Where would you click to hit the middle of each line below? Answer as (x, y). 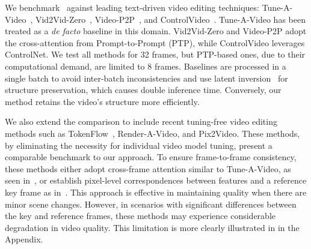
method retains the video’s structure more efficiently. (102, 101)
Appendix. (24, 239)
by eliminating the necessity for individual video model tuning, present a (139, 145)
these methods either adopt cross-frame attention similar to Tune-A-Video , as (148, 168)
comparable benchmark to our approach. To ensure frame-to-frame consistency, (151, 157)
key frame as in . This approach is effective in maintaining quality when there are (156, 192)
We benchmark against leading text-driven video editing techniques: (132, 7)
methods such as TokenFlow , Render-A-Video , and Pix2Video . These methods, (152, 133)
